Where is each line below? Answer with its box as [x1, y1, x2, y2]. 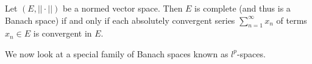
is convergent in [33, 27, 92, 40]
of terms [276, 13, 307, 26]
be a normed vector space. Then [62, 2, 183, 14]
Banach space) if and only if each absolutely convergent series [5, 13, 235, 26]
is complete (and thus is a [194, 2, 291, 14]
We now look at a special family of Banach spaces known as [5, 47, 229, 60]
